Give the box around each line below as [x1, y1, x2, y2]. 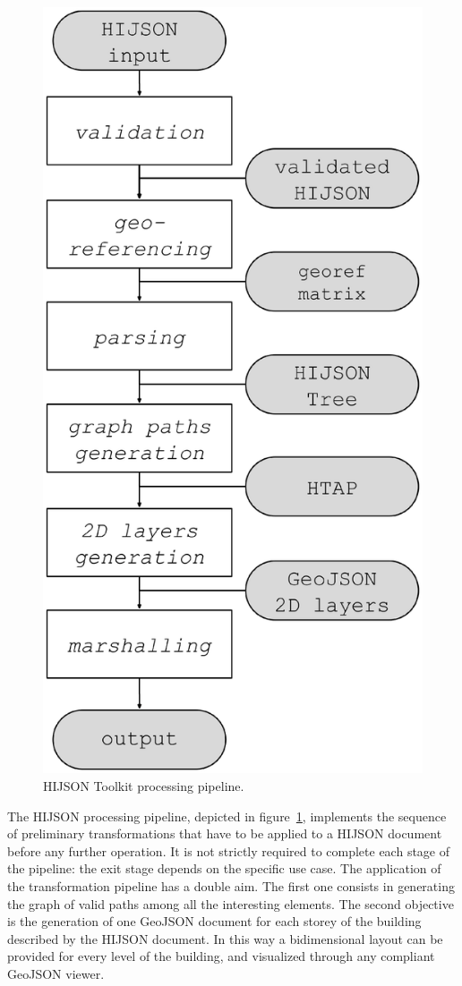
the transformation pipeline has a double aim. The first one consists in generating [7, 876, 455, 895]
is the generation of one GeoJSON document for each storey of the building [7, 912, 422, 931]
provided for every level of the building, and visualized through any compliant [7, 947, 435, 965]
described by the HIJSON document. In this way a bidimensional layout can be [7, 929, 443, 948]
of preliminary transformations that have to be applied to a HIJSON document [7, 824, 442, 843]
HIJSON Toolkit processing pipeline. [43, 776, 244, 795]
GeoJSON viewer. [7, 964, 105, 982]
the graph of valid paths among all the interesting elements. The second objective [7, 894, 454, 913]
